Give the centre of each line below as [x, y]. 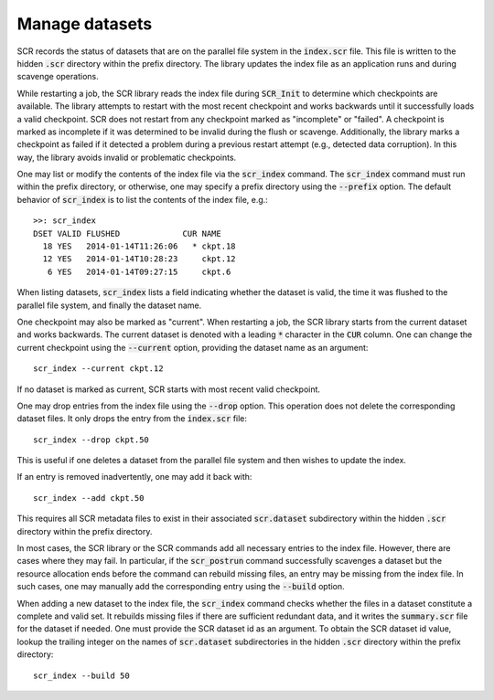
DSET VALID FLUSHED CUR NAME [127, 233]
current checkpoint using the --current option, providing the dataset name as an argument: [193, 347]
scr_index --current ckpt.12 [98, 369]
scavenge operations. [58, 77]
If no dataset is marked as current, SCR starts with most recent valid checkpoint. [168, 389]
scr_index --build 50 [81, 675]
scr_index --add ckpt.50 [89, 498]
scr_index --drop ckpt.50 [91, 440]
